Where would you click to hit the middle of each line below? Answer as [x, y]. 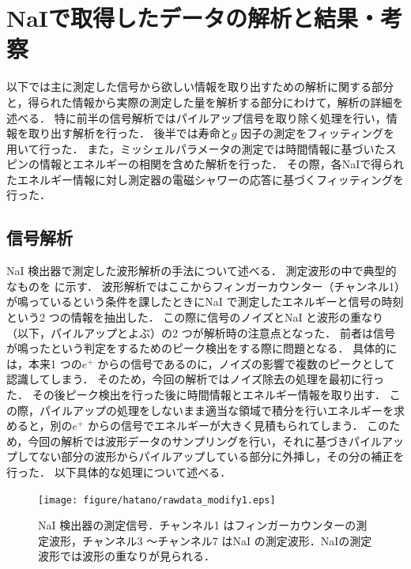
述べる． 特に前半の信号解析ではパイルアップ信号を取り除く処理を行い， [196, 117]
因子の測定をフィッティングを [317, 133]
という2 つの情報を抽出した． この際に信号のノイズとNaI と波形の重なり [195, 317]
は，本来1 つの [44, 363]
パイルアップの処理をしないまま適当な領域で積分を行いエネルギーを [216, 410]
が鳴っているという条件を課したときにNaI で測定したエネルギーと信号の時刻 [205, 301]
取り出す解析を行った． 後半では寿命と [130, 133]
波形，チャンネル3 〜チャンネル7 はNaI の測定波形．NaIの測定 [210, 540]
